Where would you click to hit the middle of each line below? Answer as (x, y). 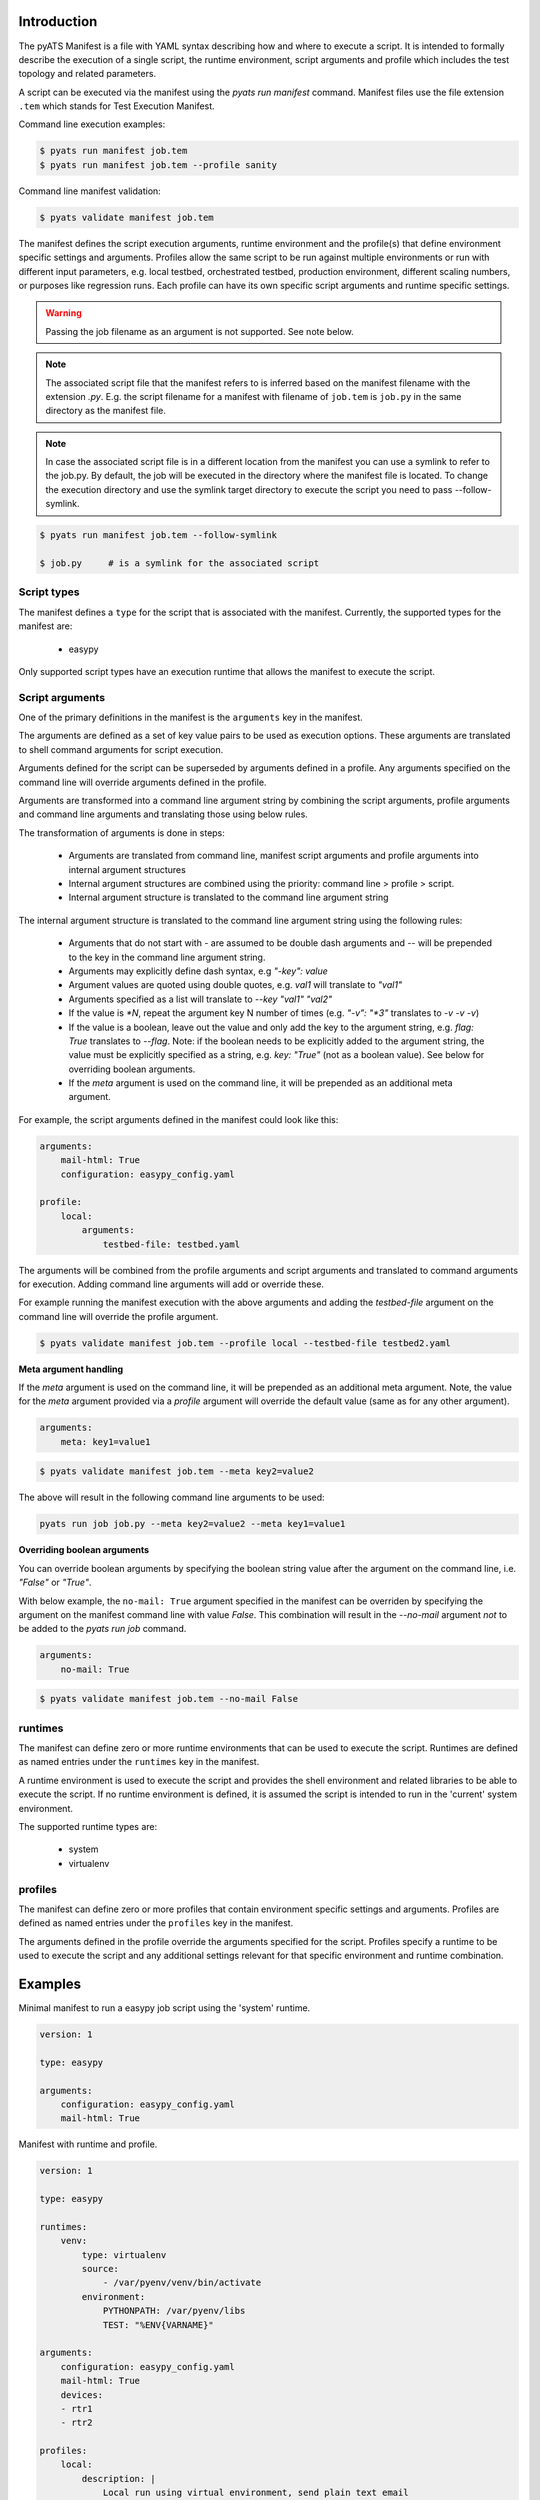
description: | (119, 2478)
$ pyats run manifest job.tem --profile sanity (158, 164)
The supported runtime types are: (88, 1826)
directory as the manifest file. (106, 411)
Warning (63, 313)
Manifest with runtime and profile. (88, 2144)
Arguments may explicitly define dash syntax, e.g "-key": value (198, 971)
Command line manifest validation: (90, 191)
